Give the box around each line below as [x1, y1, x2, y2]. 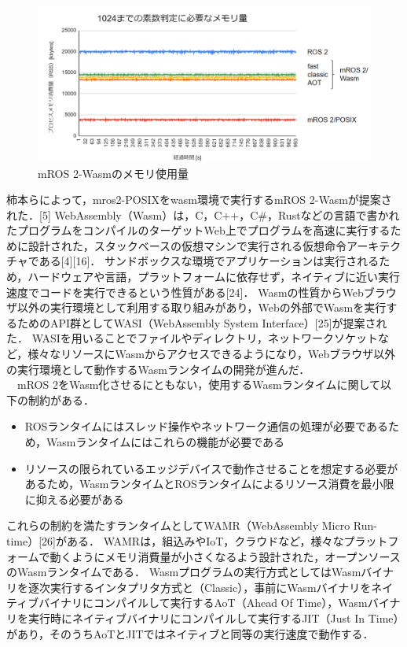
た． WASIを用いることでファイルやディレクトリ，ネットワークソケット [6, 330, 379, 346]
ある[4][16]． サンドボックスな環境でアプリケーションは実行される [38, 253, 379, 269]
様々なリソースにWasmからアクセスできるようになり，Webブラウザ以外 [27, 346, 396, 362]
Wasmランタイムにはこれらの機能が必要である [46, 434, 285, 450]
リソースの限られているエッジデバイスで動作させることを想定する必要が [24, 460, 398, 476]
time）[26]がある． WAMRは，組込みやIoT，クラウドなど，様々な [6, 532, 344, 549]
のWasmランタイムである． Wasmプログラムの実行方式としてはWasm [6, 564, 361, 580]
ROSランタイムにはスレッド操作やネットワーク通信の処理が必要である [24, 418, 388, 434]
